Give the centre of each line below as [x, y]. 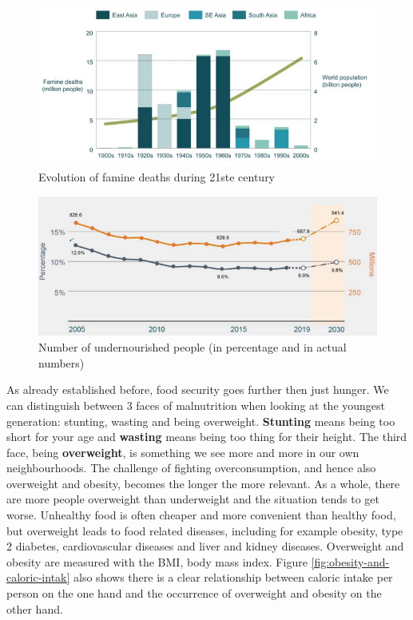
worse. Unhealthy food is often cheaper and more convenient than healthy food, [201, 515]
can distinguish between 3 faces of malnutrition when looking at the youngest [196, 405]
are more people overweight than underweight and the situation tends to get [193, 499]
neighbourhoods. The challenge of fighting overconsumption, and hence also [191, 468]
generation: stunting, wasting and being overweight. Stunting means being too [201, 421]
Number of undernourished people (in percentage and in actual [193, 347]
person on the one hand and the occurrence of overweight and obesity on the [194, 593]
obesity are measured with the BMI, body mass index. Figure [157, 561]
